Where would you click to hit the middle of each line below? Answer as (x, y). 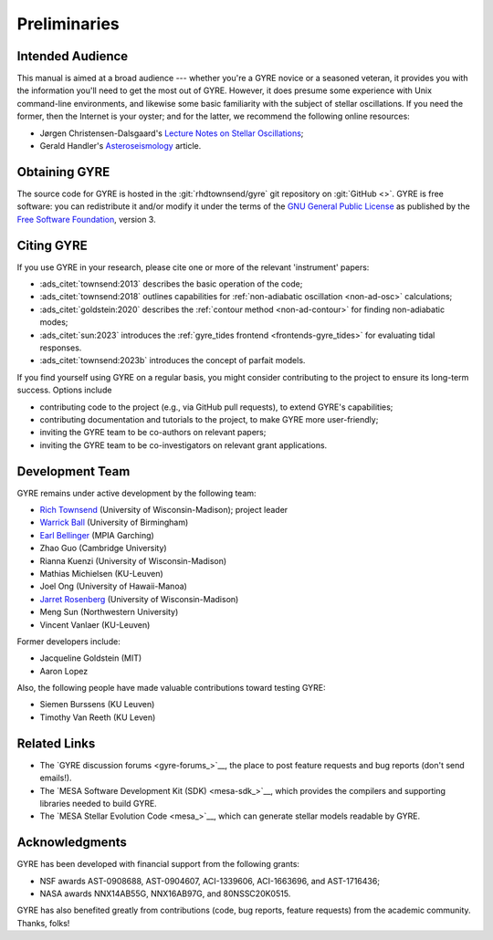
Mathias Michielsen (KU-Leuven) (101, 573)
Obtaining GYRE (63, 172)
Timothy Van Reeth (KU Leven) (98, 717)
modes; (54, 322)
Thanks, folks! (43, 923)
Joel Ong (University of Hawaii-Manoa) (113, 586)
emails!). (56, 778)
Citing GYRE (52, 245)
